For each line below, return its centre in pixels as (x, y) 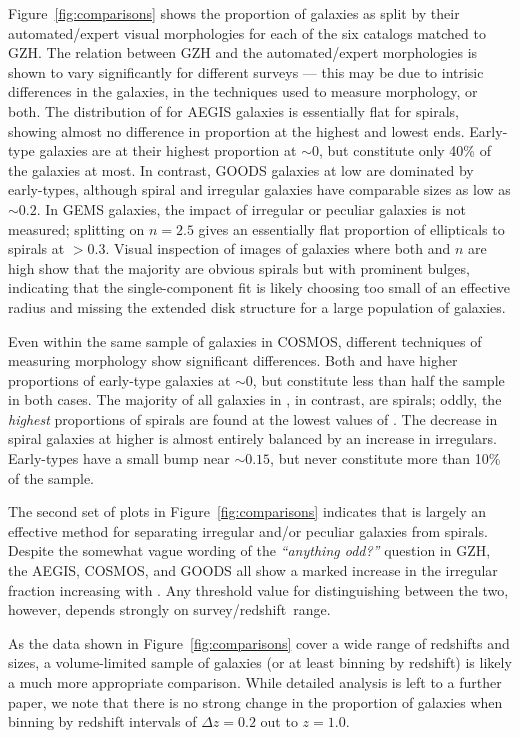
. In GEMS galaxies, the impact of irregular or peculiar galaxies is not (251, 208)
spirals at (36, 248)
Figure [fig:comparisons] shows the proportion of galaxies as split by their (234, 13)
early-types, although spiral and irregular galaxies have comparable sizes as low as (259, 189)
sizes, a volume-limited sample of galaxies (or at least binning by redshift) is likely (260, 662)
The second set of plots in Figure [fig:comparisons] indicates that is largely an (247, 511)
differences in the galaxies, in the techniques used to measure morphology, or (243, 91)
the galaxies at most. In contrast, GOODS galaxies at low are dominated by (241, 169)
